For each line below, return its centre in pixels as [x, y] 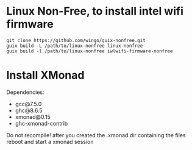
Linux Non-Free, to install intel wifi [95, 11]
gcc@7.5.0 [28, 104]
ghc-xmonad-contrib [41, 123]
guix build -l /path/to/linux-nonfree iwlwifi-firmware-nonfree [90, 51]
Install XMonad [45, 75]
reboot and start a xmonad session [50, 141]
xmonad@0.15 [33, 116]
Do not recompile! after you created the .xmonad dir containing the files [96, 135]
